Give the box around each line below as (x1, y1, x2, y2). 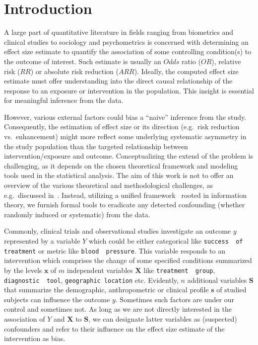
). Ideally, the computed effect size (134, 66, 239, 76)
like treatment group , (143, 264, 215, 275)
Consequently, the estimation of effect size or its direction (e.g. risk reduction (4, 121, 240, 132)
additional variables (187, 274, 247, 285)
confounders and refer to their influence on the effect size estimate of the (4, 323, 225, 334)
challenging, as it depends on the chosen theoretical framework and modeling (4, 160, 238, 171)
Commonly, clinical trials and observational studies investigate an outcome (4, 226, 231, 236)
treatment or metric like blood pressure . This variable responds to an (4, 245, 225, 256)
